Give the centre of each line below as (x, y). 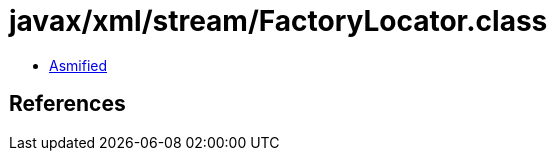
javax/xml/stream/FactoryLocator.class (278, 21)
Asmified (78, 65)
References (67, 104)
